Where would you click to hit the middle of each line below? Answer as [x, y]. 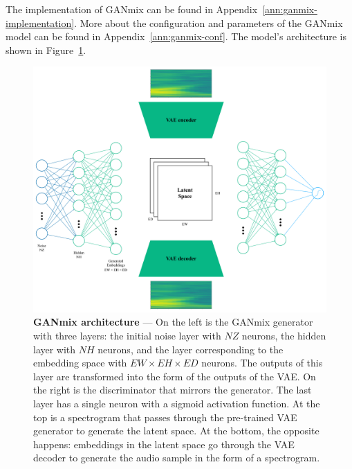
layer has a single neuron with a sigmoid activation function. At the [177, 403]
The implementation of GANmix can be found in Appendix [132, 9]
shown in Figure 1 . [46, 50]
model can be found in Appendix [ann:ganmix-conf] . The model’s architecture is [176, 36]
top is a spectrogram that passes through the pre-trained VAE [165, 417]
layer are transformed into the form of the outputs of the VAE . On [175, 376]
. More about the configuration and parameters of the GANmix [209, 23]
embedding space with [80, 363]
